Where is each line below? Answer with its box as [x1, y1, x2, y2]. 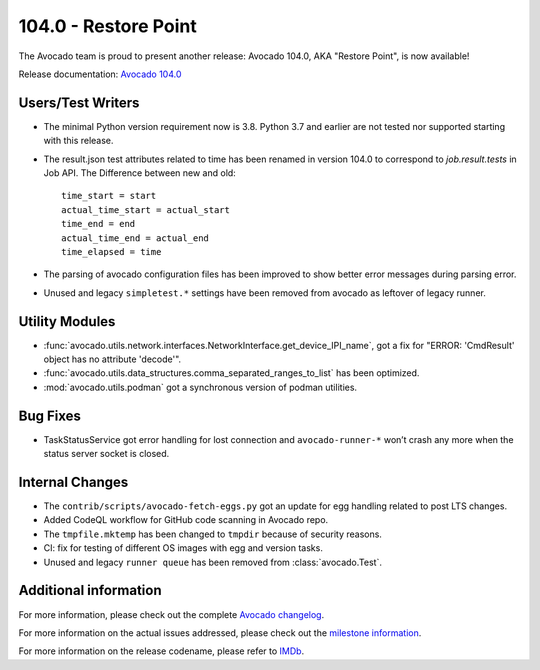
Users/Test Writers [18, 94, 140, 111]
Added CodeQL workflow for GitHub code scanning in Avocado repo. [43, 514, 329, 526]
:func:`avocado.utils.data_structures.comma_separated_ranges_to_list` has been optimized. [43, 367, 420, 379]
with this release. [43, 135, 114, 147]
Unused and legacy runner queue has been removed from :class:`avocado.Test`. [43, 556, 382, 568]
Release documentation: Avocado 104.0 [18, 68, 182, 80]
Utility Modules [18, 313, 116, 330]
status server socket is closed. [43, 448, 170, 460]
